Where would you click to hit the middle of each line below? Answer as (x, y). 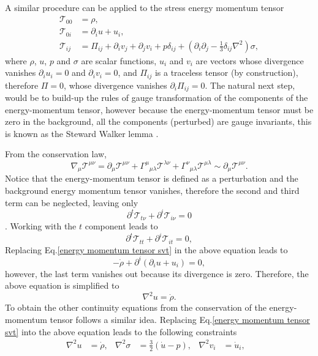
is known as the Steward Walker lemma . (82, 133)
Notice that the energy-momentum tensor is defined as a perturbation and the (152, 178)
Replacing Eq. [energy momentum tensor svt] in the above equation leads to (146, 249)
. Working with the (41, 226)
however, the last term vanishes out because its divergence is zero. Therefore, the (157, 273)
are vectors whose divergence (250, 60)
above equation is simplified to (62, 285)
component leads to (121, 226)
